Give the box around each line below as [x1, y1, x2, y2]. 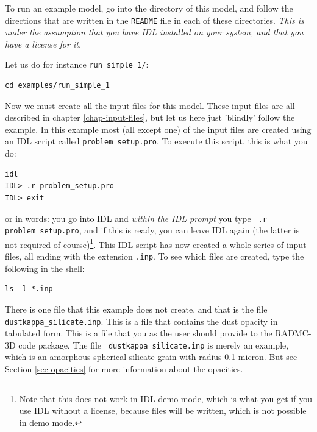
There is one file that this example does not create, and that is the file [5, 302, 268, 315]
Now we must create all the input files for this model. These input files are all [5, 99, 295, 112]
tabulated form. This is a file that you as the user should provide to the [5, 327, 272, 339]
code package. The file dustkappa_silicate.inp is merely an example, [18, 338, 289, 351]
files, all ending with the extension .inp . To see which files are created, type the [5, 250, 304, 263]
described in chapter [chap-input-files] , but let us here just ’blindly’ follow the [5, 111, 295, 124]
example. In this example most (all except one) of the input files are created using [5, 122, 312, 135]
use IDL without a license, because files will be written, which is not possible [19, 404, 307, 417]
